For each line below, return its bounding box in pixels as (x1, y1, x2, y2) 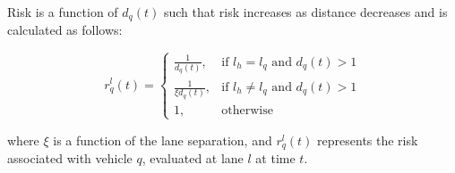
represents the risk (317, 130, 418, 149)
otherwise (221, 103, 273, 117)
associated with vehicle (7, 149, 133, 168)
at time (255, 149, 296, 168)
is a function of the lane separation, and (53, 130, 272, 149)
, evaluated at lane (142, 149, 244, 168)
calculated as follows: (7, 21, 123, 39)
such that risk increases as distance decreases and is (163, 3, 448, 21)
